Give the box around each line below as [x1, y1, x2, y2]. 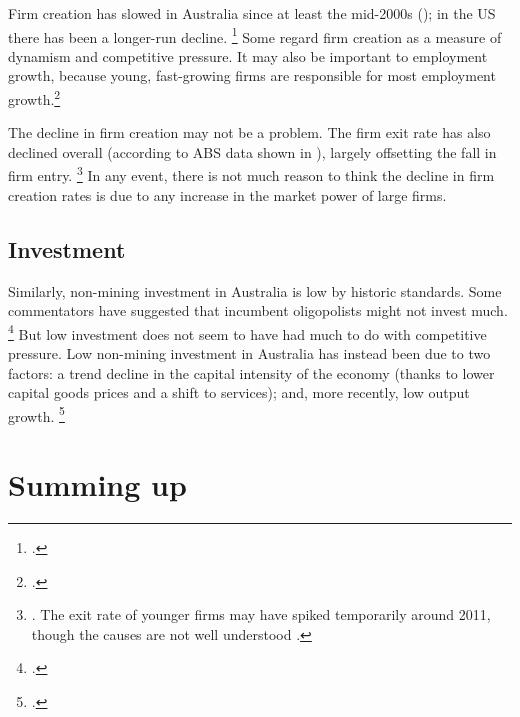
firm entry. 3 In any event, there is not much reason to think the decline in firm [8, 162, 495, 186]
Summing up [8, 464, 187, 505]
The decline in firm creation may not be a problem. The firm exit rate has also [8, 122, 491, 143]
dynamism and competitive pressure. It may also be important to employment [8, 45, 488, 66]
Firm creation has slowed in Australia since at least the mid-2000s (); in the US [8, 3, 496, 23]
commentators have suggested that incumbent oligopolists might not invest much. [8, 300, 508, 321]
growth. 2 [8, 86, 61, 109]
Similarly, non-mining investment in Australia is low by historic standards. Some [8, 280, 502, 301]
